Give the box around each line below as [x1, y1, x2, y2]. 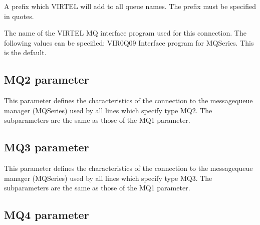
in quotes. [4, 11, 34, 21]
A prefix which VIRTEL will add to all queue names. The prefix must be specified [4, 1, 256, 11]
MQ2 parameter [4, 72, 89, 87]
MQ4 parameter [4, 207, 89, 222]
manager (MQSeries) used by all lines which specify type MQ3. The [4, 172, 212, 183]
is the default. [4, 47, 47, 58]
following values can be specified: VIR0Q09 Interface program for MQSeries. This [4, 37, 254, 48]
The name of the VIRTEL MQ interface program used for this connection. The [4, 28, 246, 38]
